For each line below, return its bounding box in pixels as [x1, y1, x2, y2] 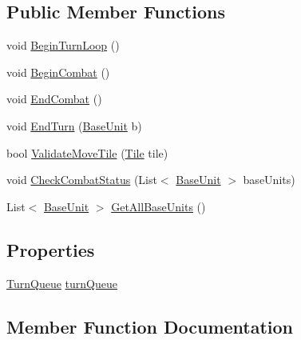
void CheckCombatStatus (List [6, 171, 157, 188]
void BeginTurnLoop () [6, 37, 120, 54]
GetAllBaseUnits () [111, 198, 206, 214]
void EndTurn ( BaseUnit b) [6, 117, 142, 134]
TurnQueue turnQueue [6, 274, 117, 291]
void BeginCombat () [6, 63, 110, 80]
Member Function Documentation [6, 314, 294, 338]
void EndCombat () [6, 90, 102, 107]
